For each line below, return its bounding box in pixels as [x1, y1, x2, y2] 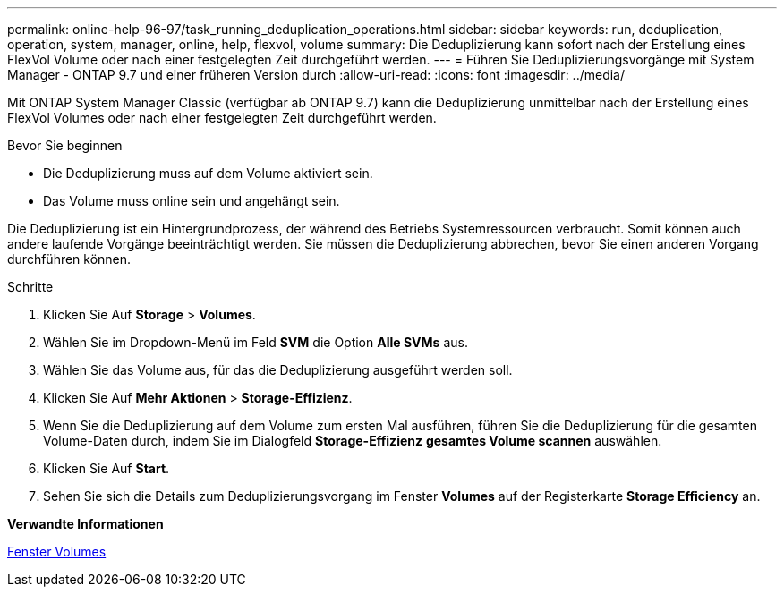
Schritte [7, 279, 54, 294]
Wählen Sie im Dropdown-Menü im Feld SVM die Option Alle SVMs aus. [43, 335, 468, 350]
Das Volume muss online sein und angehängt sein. [43, 193, 340, 208]
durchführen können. [7, 251, 132, 267]
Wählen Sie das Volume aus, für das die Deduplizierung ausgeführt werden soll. [43, 362, 513, 378]
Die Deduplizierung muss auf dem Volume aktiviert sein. [43, 165, 373, 181]
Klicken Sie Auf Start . [43, 461, 170, 476]
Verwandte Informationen [7, 516, 164, 531]
